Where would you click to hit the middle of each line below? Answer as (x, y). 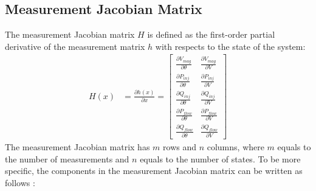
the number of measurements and (67, 158)
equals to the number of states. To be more (220, 158)
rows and (180, 147)
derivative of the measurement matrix (75, 46)
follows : (20, 182)
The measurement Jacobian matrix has (77, 147)
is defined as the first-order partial (211, 34)
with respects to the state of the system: (230, 46)
